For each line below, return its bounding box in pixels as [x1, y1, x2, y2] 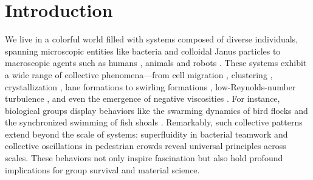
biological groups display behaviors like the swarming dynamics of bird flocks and [5, 104, 308, 116]
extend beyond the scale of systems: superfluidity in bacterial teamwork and [5, 127, 288, 140]
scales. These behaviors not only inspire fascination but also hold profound [5, 152, 283, 164]
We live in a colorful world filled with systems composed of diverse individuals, [5, 33, 298, 45]
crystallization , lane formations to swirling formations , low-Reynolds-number [5, 80, 296, 93]
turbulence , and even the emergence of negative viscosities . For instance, [5, 92, 280, 105]
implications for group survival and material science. [5, 163, 200, 176]
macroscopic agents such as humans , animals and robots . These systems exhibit [5, 56, 307, 69]
